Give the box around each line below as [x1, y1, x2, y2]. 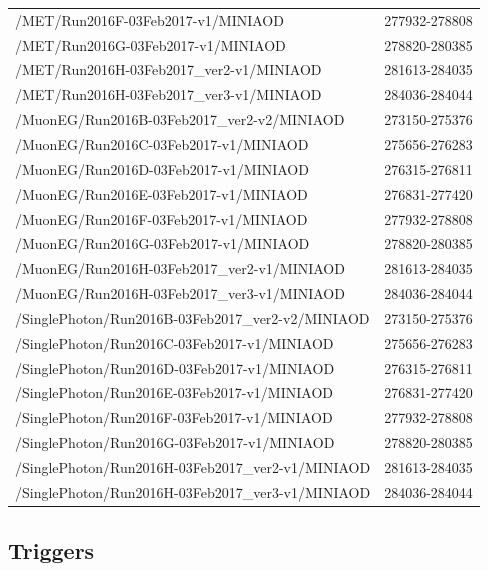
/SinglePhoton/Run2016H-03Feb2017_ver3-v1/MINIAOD [15, 481, 371, 502]
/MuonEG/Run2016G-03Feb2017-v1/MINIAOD [15, 233, 310, 254]
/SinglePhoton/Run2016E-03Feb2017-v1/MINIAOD [15, 382, 333, 403]
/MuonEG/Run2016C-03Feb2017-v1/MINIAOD [15, 133, 309, 154]
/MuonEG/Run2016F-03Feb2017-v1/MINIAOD [15, 208, 308, 229]
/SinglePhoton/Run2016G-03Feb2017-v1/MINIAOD [15, 432, 335, 453]
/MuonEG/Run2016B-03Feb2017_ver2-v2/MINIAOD [15, 109, 345, 130]
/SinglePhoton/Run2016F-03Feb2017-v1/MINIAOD [15, 407, 333, 428]
